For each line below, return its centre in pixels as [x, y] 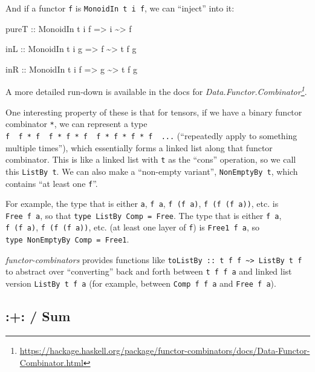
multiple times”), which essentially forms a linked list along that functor [139, 147]
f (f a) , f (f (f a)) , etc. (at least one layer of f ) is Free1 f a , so [133, 227]
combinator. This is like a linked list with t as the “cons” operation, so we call [151, 159]
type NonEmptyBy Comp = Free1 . [67, 239]
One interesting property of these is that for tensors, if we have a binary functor [154, 112]
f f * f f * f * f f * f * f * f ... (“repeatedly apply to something [151, 135]
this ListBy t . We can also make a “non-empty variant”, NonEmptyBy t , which [152, 171]
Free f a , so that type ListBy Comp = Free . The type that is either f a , [144, 215]
